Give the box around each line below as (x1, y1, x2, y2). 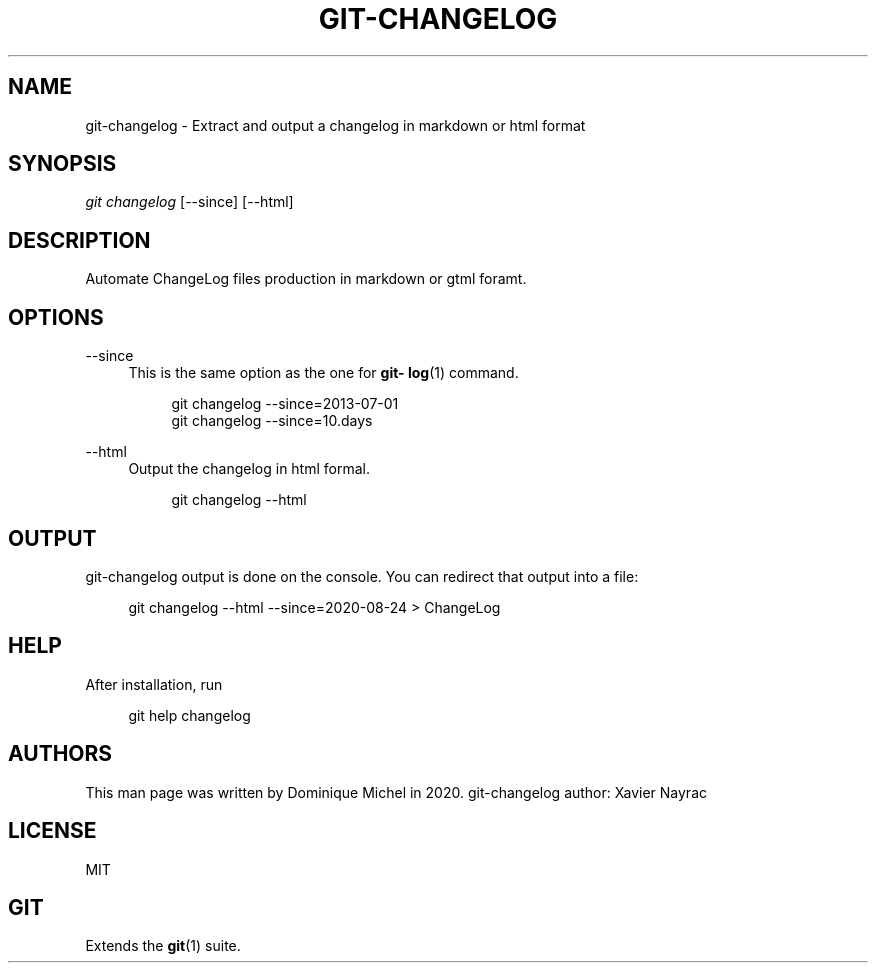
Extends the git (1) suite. (85, 937, 241, 955)
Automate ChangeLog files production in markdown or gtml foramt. (85, 270, 527, 288)
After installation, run (85, 675, 223, 693)
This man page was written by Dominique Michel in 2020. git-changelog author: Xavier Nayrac (85, 783, 708, 801)
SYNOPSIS (8, 151, 117, 177)
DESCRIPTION (8, 227, 151, 253)
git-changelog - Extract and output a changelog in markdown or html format (85, 116, 586, 134)
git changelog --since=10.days (171, 412, 373, 430)
